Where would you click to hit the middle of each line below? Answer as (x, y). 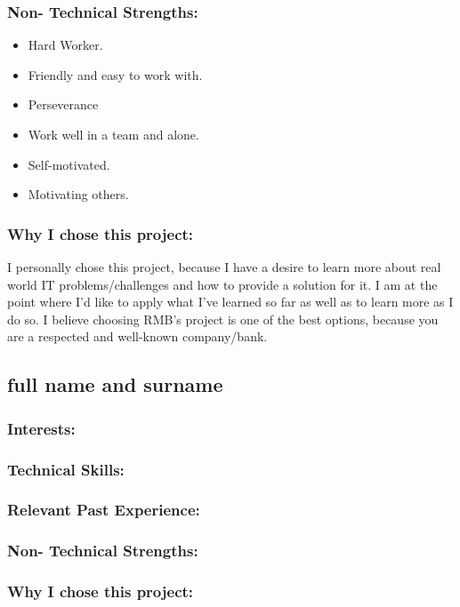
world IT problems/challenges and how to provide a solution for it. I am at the (222, 284)
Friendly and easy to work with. (115, 74)
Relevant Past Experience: (104, 510)
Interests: (41, 428)
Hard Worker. (65, 45)
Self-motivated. (69, 164)
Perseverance (63, 104)
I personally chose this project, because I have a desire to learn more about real (224, 267)
